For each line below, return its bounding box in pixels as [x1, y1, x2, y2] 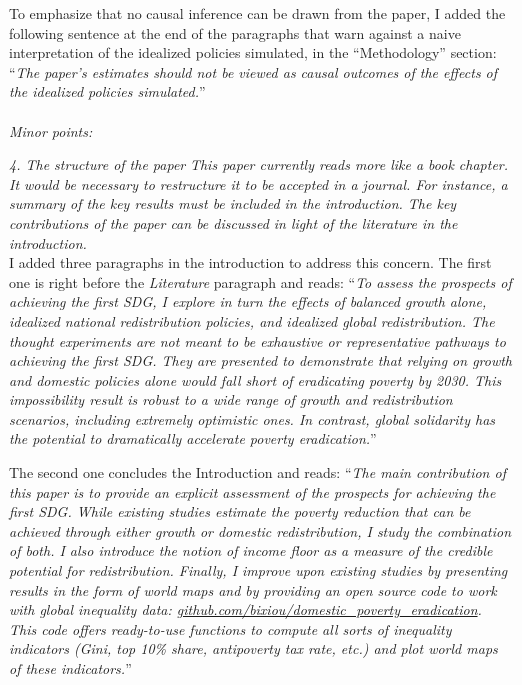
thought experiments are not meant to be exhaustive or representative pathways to [9, 330, 506, 351]
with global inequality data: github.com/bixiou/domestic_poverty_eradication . [9, 599, 482, 620]
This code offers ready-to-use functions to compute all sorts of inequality [9, 618, 452, 639]
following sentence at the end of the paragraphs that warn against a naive [9, 22, 461, 43]
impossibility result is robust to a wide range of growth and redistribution [9, 389, 453, 410]
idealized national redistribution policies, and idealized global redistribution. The [9, 310, 495, 331]
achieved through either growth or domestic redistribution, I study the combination [9, 520, 512, 541]
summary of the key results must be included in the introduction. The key [9, 193, 457, 214]
